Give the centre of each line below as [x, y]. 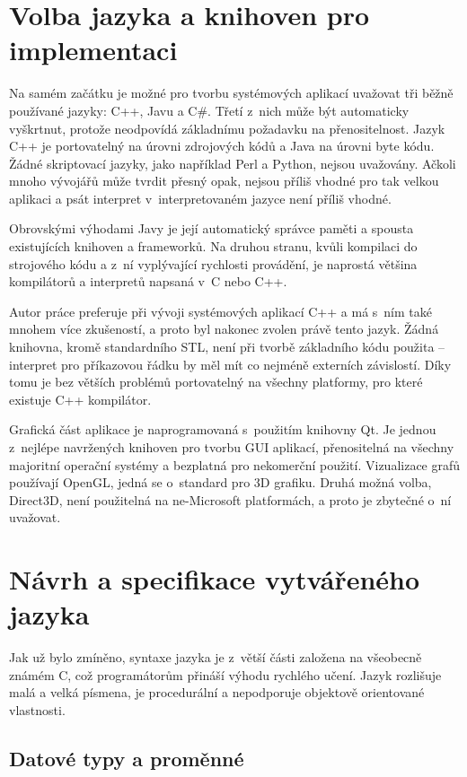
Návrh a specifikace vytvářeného [215, 579]
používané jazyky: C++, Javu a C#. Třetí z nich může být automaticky [209, 110]
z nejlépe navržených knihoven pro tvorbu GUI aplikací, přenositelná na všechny [232, 447]
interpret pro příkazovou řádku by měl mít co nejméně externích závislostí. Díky [230, 364]
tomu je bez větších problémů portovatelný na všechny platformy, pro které [216, 382]
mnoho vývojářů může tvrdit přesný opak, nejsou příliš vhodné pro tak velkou [224, 181]
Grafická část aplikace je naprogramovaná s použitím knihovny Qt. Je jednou [223, 429]
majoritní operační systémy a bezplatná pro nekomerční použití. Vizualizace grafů [235, 464]
